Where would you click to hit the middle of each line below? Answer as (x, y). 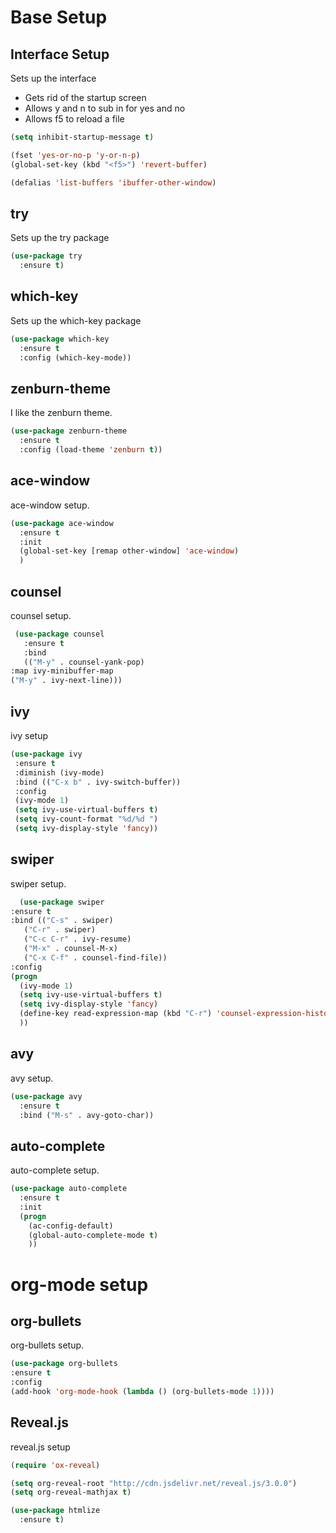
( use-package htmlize (55, 1511)
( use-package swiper (62, 902)
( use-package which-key (60, 339)
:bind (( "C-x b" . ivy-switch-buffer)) (98, 782)
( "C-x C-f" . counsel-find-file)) (95, 957)
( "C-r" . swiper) (60, 930)
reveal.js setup (40, 1447)
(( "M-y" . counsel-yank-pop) (84, 662)
